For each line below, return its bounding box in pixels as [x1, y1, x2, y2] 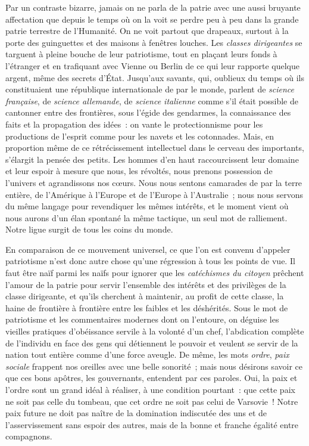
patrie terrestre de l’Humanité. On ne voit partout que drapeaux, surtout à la [5, 24, 289, 37]
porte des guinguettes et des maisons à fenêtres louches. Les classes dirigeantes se [5, 36, 302, 48]
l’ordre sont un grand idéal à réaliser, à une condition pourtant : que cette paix [5, 383, 295, 395]
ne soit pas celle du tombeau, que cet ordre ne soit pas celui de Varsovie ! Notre [5, 395, 298, 407]
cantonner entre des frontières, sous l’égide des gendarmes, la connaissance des [5, 106, 291, 119]
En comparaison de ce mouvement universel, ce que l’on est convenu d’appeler [5, 243, 291, 255]
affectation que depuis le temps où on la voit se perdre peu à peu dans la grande [5, 13, 299, 25]
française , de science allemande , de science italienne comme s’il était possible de [5, 94, 298, 107]
